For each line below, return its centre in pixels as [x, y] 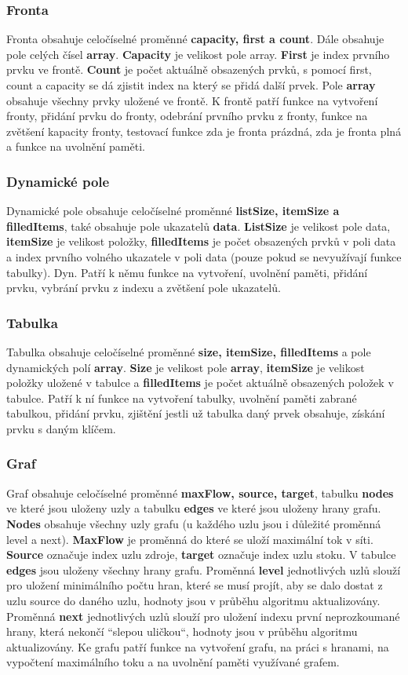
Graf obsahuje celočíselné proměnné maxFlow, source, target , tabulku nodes [200, 493]
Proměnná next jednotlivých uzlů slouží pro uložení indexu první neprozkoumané [203, 616]
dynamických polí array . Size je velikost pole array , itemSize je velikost [186, 367]
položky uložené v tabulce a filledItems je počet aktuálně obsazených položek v [200, 383]
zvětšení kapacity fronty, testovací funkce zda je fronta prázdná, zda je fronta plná [204, 131]
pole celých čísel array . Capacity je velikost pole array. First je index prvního [198, 54]
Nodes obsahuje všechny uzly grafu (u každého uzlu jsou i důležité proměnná [194, 523]
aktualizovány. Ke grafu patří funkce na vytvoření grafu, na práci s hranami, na [198, 646]
